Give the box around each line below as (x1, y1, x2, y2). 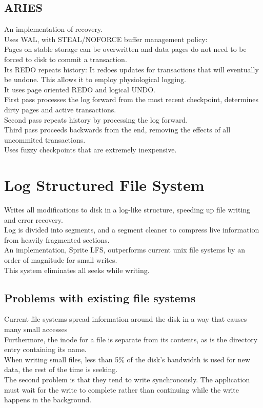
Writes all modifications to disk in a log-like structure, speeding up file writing (4, 204, 251, 215)
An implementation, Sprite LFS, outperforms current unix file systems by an (4, 244, 245, 255)
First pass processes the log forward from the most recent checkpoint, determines (4, 94, 259, 105)
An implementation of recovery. (4, 24, 103, 34)
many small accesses (4, 324, 68, 334)
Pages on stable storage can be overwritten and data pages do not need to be (4, 44, 247, 54)
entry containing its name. (4, 344, 87, 355)
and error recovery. (4, 214, 63, 225)
